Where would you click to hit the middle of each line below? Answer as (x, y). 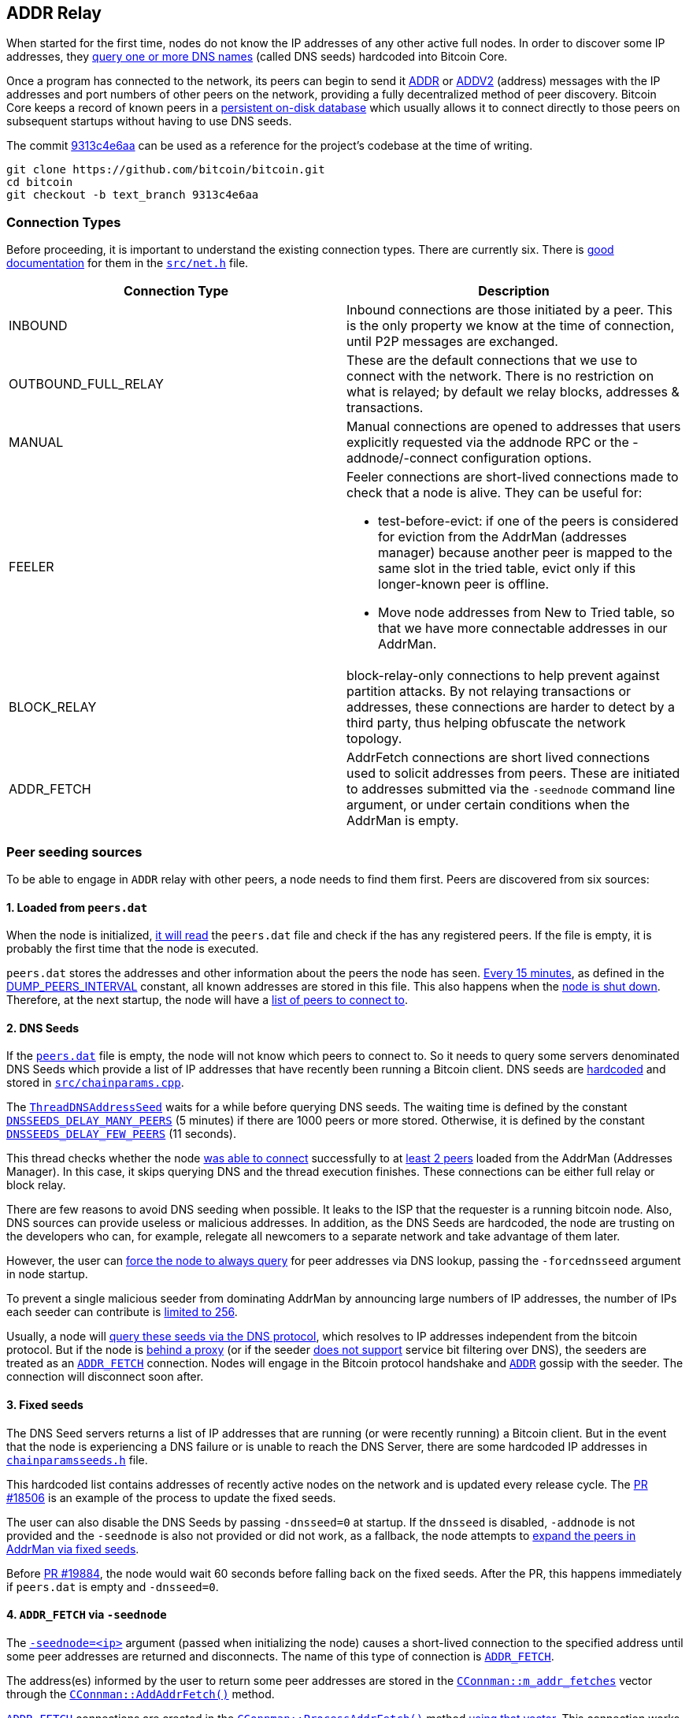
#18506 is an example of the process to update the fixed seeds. (171, 1497)
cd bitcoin (40, 182)
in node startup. (47, 1274)
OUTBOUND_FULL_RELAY (86, 384)
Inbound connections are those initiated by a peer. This (509, 310)
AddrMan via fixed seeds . (73, 1549)
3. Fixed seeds (45, 1404)
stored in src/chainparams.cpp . (95, 1083)
